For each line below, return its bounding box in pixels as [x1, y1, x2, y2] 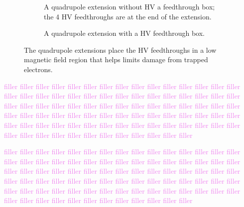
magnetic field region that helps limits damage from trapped [24, 54, 208, 65]
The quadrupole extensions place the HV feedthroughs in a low [24, 44, 217, 55]
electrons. [24, 64, 53, 74]
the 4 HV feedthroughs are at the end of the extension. [44, 11, 212, 21]
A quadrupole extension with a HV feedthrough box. [44, 28, 205, 38]
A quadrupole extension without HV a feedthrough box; [44, 1, 215, 11]
